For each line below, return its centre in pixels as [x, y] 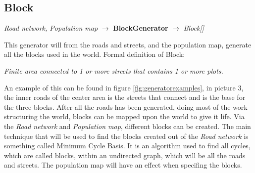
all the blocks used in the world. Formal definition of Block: [95, 54]
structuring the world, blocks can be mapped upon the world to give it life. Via [124, 116]
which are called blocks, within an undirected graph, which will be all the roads [125, 155]
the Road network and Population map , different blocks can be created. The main [127, 126]
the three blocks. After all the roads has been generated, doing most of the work [126, 107]
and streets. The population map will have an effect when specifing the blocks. [123, 165]
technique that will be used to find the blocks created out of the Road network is [126, 136]
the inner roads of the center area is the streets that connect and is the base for [125, 97]
